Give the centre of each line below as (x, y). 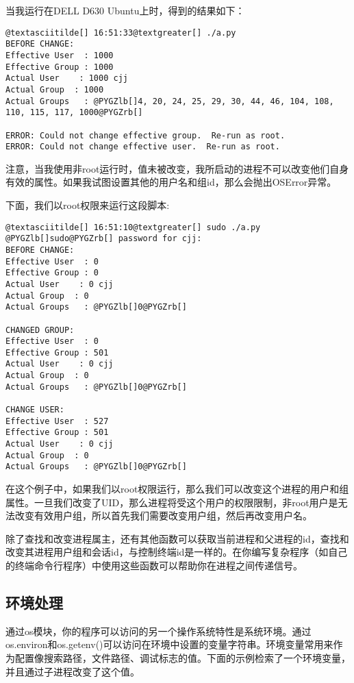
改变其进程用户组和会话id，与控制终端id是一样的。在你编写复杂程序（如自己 (177, 552)
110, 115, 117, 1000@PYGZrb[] (74, 113)
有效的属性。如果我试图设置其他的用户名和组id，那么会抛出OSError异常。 (171, 182)
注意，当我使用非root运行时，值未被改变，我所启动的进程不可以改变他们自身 (177, 168)
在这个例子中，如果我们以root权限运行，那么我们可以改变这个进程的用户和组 (177, 489)
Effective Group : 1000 (60, 67)
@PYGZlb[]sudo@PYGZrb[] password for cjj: (104, 239)
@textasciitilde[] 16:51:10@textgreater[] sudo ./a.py (133, 227)
